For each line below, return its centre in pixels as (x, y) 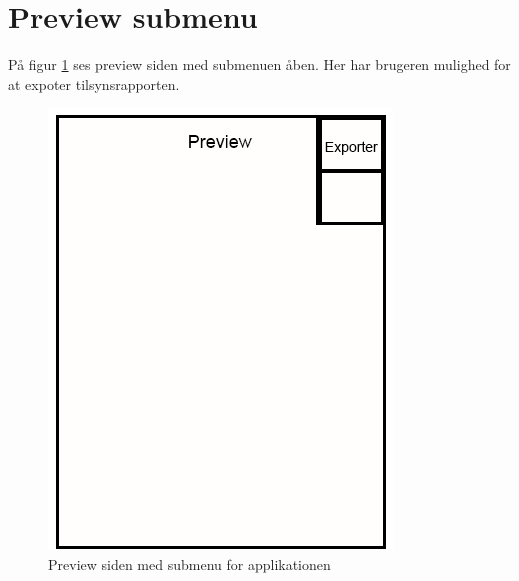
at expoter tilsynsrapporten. (94, 83)
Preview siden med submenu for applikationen (189, 563)
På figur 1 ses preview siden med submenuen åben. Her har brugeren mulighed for (259, 64)
